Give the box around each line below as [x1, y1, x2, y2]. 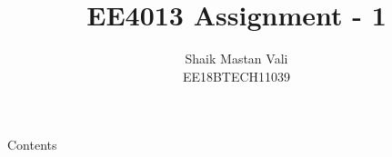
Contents [7, 135, 57, 154]
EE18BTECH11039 [182, 66, 291, 85]
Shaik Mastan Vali [185, 49, 288, 68]
